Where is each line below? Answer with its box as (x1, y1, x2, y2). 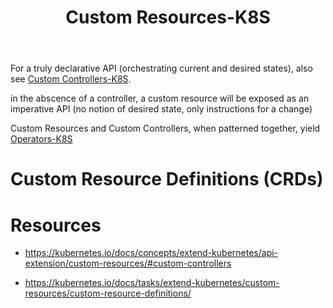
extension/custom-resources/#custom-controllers (24, 257, 232, 270)
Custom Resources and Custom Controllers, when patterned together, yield (10, 122, 321, 135)
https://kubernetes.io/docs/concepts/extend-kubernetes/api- (24, 247, 279, 259)
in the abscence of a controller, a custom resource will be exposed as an (10, 92, 310, 105)
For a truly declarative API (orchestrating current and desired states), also (10, 62, 313, 75)
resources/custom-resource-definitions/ (24, 287, 192, 300)
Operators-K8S (10, 133, 73, 145)
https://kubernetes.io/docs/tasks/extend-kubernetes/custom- (24, 277, 280, 289)
